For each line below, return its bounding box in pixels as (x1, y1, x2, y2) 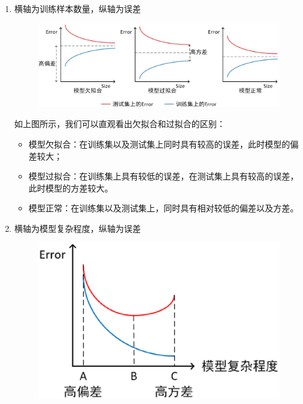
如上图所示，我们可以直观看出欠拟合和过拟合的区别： (14, 117, 225, 130)
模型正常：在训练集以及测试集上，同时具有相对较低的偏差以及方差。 (28, 202, 299, 214)
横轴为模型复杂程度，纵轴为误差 (14, 222, 141, 234)
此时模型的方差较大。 (28, 181, 113, 194)
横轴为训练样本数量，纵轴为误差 (14, 2, 141, 14)
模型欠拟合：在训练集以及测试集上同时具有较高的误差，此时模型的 (28, 137, 290, 150)
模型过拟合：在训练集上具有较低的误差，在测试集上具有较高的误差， (28, 170, 299, 182)
